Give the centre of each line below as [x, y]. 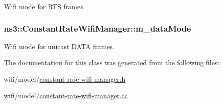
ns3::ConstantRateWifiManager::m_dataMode [98, 28]
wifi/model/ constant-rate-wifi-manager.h [65, 79]
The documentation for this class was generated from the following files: [112, 62]
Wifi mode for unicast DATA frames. [59, 46]
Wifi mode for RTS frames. [45, 6]
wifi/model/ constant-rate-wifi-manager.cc [66, 95]
